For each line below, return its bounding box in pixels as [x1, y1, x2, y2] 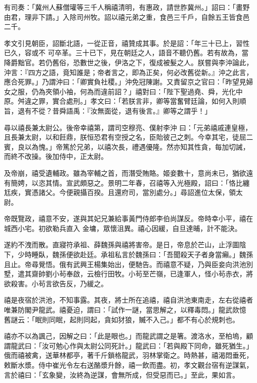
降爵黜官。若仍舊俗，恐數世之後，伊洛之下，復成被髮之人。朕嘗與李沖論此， [4, 57, 253, 67]
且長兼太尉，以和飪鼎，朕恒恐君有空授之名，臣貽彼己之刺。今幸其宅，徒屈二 [4, 132, 253, 142]
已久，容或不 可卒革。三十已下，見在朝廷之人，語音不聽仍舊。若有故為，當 [4, 47, 249, 58]
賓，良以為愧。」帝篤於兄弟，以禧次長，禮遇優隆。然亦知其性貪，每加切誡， [4, 141, 250, 152]
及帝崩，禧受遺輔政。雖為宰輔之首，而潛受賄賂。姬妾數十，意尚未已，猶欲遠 [4, 167, 253, 178]
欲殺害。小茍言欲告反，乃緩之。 [4, 278, 108, 288]
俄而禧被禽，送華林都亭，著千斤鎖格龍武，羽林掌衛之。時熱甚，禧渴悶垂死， [4, 350, 253, 360]
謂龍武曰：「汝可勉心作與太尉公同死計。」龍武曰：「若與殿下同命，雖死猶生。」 [4, 340, 253, 350]
